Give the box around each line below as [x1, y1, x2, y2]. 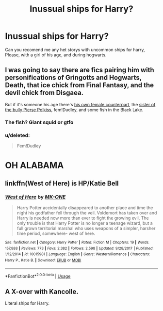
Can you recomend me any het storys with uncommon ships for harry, [5, 47, 145, 52]
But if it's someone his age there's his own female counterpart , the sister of [5, 101, 156, 107]
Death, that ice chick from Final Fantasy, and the [5, 81, 154, 89]
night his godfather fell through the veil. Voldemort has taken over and [16, 210, 157, 215]
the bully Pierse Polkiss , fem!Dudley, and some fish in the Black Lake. [5, 107, 144, 113]
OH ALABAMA [5, 160, 64, 171]
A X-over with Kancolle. [5, 287, 79, 295]
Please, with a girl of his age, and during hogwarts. [5, 52, 107, 58]
